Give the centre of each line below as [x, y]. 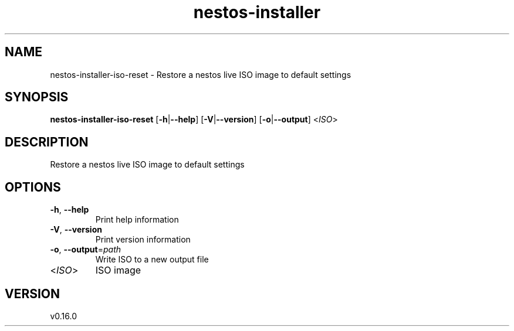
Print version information [143, 240]
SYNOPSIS [37, 97]
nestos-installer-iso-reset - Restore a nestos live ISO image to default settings [201, 74]
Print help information [137, 220]
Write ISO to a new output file [152, 260]
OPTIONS [33, 187]
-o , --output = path [86, 250]
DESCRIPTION [47, 142]
